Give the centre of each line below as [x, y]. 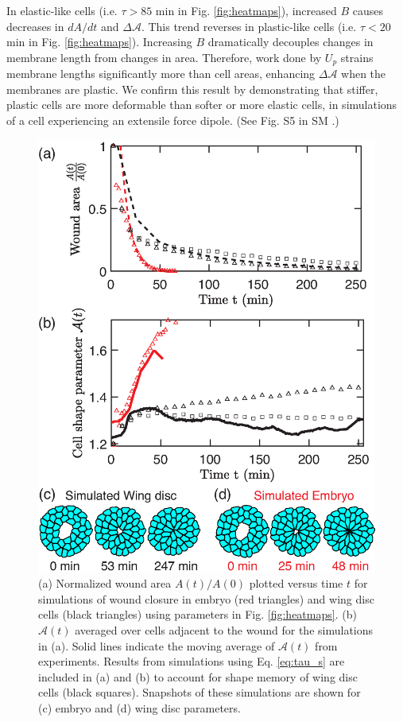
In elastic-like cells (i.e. [62, 10]
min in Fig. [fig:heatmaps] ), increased [246, 10]
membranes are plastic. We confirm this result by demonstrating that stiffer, [192, 89]
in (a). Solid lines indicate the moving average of [157, 645]
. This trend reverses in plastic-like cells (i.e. [249, 26]
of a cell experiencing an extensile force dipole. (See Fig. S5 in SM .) [173, 120]
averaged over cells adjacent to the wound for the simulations [224, 630]
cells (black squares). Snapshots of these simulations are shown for [200, 692]
